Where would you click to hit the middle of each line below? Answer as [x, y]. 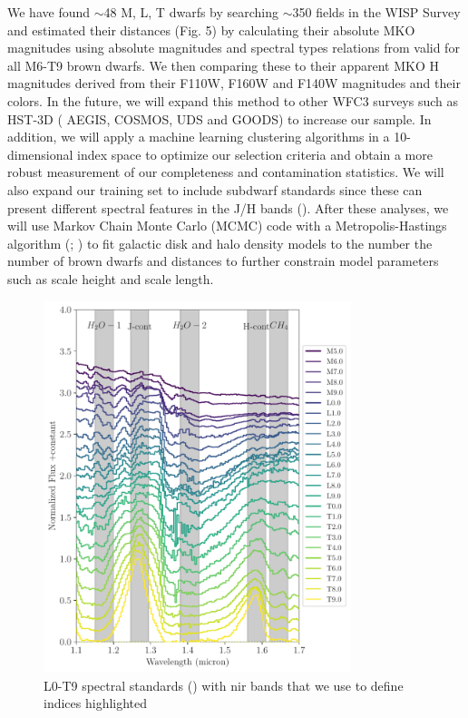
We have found [49, 12]
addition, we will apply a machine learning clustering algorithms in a [199, 137]
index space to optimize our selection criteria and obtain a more [255, 154]
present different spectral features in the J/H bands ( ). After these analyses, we [228, 207]
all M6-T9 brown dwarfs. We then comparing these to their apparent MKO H [223, 65]
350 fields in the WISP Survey [376, 12]
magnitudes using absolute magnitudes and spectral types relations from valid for [234, 48]
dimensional [40, 154]
